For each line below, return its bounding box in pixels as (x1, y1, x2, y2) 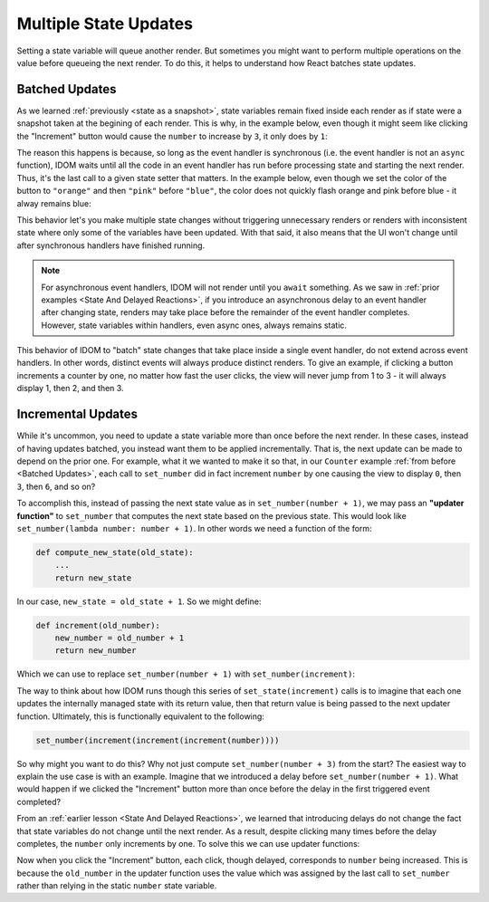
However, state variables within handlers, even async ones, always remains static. (41, 320, 348, 331)
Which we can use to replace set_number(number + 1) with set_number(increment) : (16, 668, 355, 679)
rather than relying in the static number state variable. (16, 880, 217, 891)
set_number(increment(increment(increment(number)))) (35, 734, 280, 745)
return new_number (54, 646, 137, 656)
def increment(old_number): (35, 620, 160, 630)
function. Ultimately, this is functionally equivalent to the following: (16, 711, 264, 722)
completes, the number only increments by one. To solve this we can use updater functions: (16, 838, 360, 849)
